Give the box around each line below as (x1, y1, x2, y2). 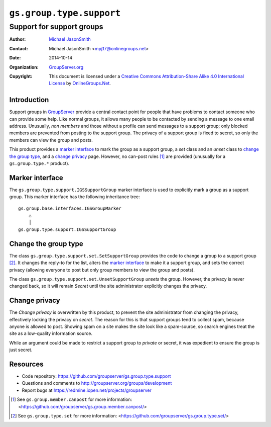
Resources (9, 360, 44, 368)
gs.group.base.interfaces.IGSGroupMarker (18, 205, 121, 211)
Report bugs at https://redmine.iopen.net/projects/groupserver (22, 387, 152, 393)
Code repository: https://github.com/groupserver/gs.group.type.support (22, 373, 171, 379)
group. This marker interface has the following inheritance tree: (9, 194, 140, 200)
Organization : (9, 64, 39, 70)
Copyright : (9, 73, 33, 79)
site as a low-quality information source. (9, 330, 93, 336)
